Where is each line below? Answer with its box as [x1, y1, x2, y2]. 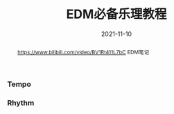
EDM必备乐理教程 [66, 6, 167, 22]
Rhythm [7, 98, 35, 108]
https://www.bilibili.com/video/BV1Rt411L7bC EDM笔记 [17, 48, 150, 56]
